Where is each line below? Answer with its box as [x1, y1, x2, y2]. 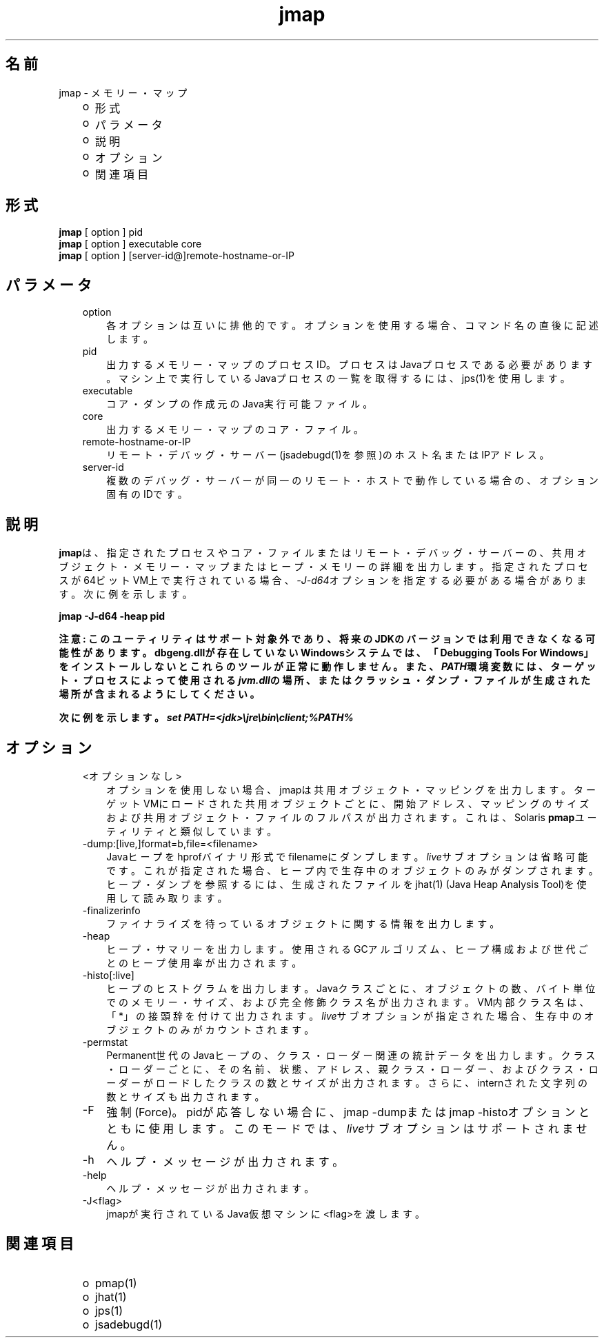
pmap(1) [94, 1275, 137, 1290]
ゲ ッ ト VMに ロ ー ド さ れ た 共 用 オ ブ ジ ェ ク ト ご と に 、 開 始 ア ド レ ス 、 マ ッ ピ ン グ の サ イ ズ [106, 797, 590, 809]
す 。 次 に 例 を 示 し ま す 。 [59, 588, 192, 600]
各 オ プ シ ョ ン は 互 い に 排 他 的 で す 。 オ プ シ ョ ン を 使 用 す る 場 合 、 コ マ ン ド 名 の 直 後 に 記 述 [106, 319, 598, 332]
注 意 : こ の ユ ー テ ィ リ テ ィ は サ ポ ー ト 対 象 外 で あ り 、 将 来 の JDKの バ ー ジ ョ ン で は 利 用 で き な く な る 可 [59, 633, 595, 645]
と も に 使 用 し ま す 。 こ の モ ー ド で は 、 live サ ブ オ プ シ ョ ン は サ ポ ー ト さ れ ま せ [106, 1121, 587, 1135]
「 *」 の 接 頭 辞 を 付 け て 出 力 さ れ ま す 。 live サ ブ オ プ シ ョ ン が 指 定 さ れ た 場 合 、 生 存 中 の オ [106, 1009, 594, 1022]
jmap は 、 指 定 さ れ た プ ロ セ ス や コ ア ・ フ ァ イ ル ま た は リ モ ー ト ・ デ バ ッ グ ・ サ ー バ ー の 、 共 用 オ [59, 547, 587, 559]
